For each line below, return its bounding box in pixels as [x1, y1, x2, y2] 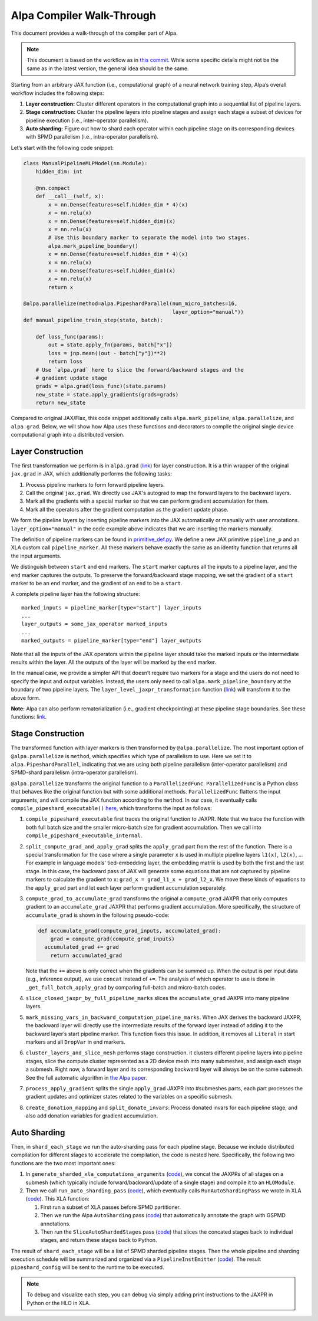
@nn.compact [35, 185, 71, 191]
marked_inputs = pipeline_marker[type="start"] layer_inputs [21, 604, 201, 611]
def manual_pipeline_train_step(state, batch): [23, 317, 163, 324]
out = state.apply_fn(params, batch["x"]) [48, 342, 173, 348]
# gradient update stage [35, 375, 108, 381]
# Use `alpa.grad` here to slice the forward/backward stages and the [35, 366, 244, 373]
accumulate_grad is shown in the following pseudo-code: [25, 912, 170, 919]
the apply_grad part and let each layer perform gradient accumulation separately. [25, 884, 227, 891]
